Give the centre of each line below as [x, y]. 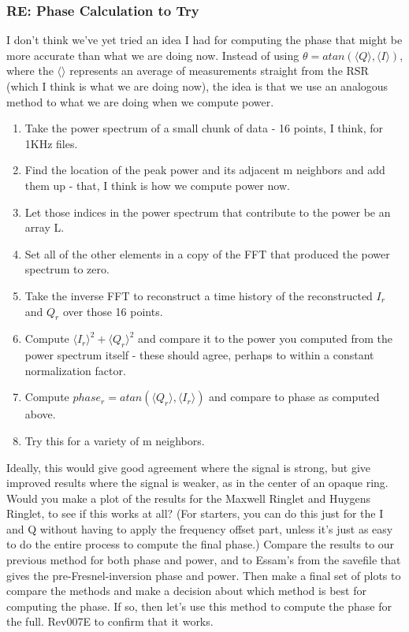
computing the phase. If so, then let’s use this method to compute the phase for [199, 606]
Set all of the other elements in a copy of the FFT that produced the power [207, 253]
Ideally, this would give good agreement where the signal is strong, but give [189, 467]
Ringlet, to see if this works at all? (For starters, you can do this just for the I [195, 513]
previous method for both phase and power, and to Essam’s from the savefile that [204, 560]
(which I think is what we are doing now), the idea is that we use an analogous [197, 86]
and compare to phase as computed [294, 397]
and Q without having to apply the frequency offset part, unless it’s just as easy [200, 528]
